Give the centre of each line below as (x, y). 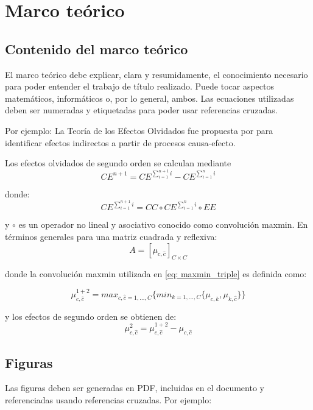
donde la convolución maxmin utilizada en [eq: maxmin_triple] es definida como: (156, 274)
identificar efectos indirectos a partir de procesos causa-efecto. (120, 142)
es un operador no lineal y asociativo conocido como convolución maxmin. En (163, 224)
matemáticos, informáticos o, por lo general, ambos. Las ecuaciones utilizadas (149, 98)
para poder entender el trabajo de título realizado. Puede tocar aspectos (139, 86)
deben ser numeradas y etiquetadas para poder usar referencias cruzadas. (141, 110)
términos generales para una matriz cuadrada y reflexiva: (111, 237)
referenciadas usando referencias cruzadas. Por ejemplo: (108, 400)
